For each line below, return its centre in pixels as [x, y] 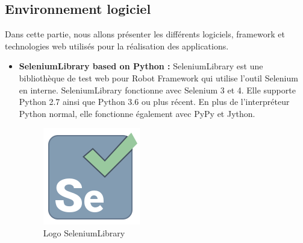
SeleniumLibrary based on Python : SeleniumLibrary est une [141, 66]
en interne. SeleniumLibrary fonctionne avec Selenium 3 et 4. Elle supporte [157, 90]
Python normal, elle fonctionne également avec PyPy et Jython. [137, 113]
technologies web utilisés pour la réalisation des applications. [117, 46]
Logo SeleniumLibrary [84, 232]
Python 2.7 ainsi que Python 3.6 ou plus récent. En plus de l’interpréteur [154, 102]
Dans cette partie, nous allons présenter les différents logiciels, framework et [145, 34]
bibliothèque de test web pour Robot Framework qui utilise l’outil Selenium [158, 77]
